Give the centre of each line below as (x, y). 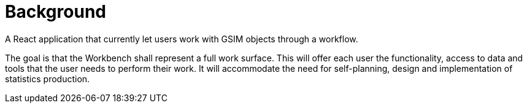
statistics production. (48, 79)
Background (56, 12)
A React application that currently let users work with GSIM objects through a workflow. (182, 39)
